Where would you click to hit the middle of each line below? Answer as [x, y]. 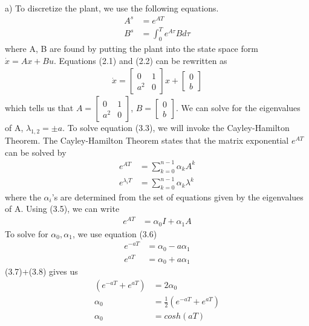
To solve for [27, 233]
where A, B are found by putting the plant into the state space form [132, 49]
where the [23, 197]
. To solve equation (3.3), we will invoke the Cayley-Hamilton [176, 128]
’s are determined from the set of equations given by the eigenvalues [177, 197]
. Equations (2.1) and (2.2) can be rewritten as [140, 60]
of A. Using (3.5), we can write [62, 209]
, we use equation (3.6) [115, 233]
